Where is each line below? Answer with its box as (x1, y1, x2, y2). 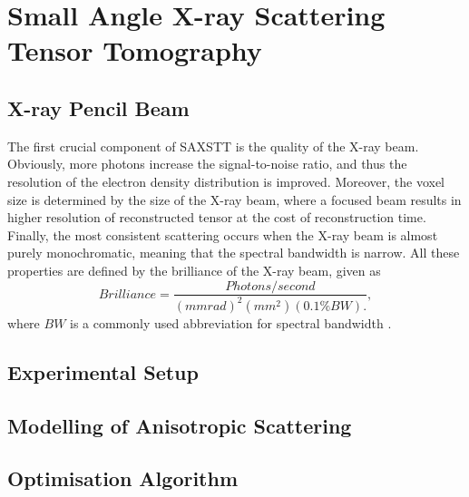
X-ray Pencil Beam (7, 93, 190, 122)
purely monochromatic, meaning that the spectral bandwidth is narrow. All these (7, 243, 460, 262)
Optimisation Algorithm (7, 464, 239, 492)
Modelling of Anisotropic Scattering (7, 411, 352, 439)
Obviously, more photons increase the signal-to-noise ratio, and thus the (7, 154, 407, 173)
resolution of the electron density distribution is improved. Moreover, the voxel (7, 171, 445, 190)
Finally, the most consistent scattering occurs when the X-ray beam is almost (7, 225, 438, 244)
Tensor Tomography (7, 32, 262, 69)
